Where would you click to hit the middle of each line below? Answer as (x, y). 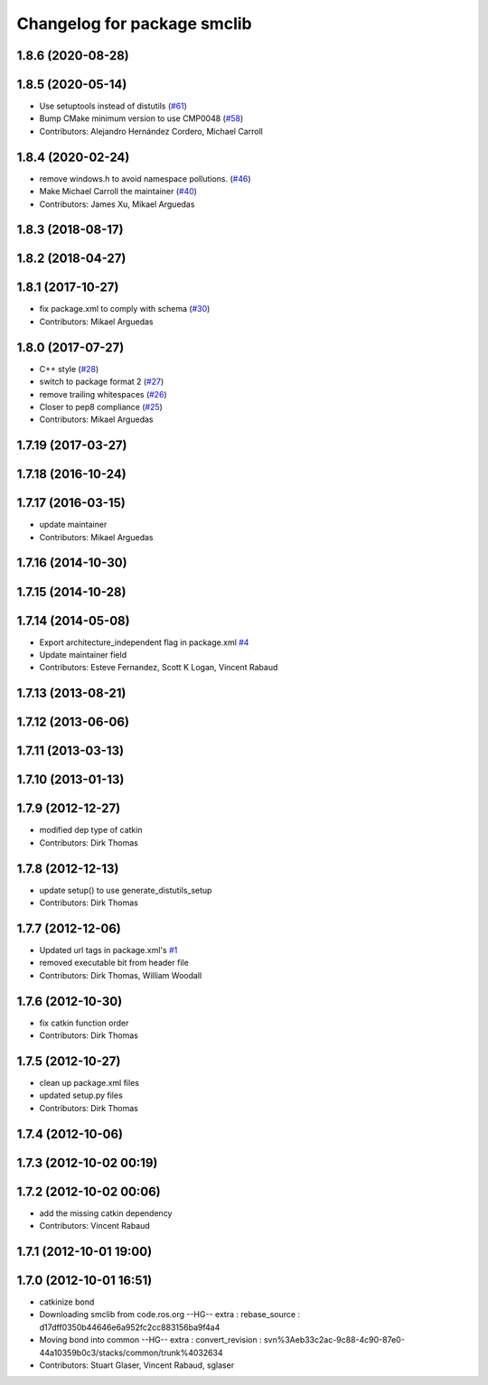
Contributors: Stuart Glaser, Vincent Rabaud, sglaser (137, 1365)
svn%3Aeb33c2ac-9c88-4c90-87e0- (334, 1340)
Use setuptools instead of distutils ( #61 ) (113, 106)
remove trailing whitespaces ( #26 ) (103, 394)
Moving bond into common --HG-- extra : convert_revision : (150, 1340)
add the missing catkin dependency (106, 1213)
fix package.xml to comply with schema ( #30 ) (125, 309)
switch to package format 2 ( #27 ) (102, 382)
